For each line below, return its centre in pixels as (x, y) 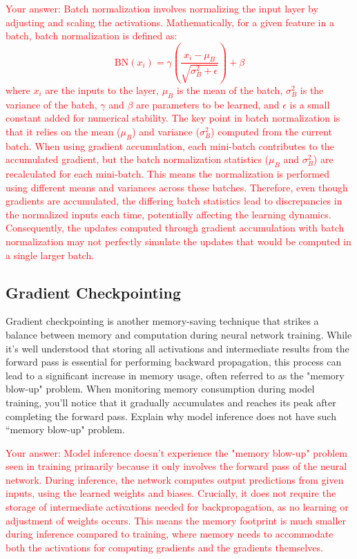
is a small (310, 104)
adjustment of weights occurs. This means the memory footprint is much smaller (176, 520)
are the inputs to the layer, (102, 89)
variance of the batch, (51, 104)
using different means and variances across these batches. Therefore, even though (177, 187)
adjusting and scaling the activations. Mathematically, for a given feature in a (170, 22)
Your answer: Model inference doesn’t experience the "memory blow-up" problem (177, 452)
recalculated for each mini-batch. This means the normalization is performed (168, 173)
